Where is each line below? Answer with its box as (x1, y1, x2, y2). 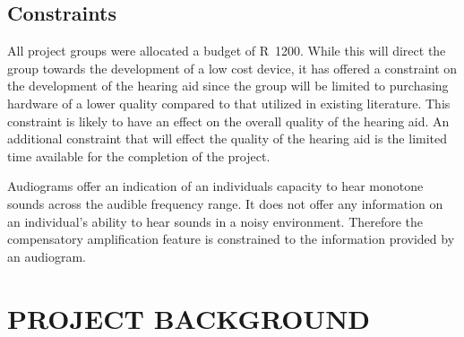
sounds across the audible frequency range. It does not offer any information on (7, 194, 443, 212)
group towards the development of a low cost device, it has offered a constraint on (7, 58, 458, 77)
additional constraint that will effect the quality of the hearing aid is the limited (7, 129, 448, 148)
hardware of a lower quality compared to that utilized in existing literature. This (7, 93, 451, 112)
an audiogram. (7, 246, 86, 265)
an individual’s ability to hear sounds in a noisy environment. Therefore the (7, 212, 424, 230)
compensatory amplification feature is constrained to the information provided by (7, 229, 455, 248)
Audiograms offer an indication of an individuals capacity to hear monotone (7, 177, 424, 195)
